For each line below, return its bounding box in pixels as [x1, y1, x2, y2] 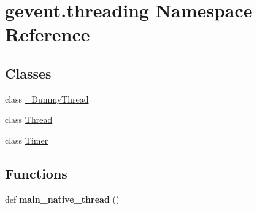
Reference [5, 21, 90, 47]
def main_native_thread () [5, 192, 120, 205]
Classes [5, 63, 52, 82]
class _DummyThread [5, 92, 89, 105]
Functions [5, 163, 67, 182]
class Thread [5, 113, 53, 126]
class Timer [5, 133, 48, 146]
